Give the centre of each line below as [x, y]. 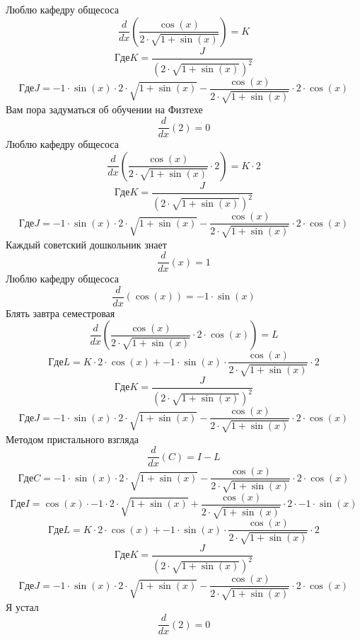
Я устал [22, 606]
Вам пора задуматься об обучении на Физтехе [104, 109]
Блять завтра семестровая [60, 313]
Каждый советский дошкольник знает [86, 244]
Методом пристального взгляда [72, 439]
